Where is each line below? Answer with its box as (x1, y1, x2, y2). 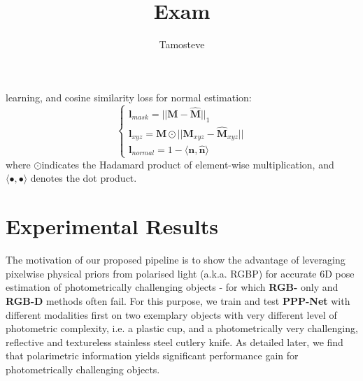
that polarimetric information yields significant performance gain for (6, 348, 299, 363)
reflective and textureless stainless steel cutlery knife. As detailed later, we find (6, 334, 343, 349)
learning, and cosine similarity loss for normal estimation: (6, 89, 252, 104)
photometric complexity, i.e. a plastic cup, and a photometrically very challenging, (6, 321, 358, 336)
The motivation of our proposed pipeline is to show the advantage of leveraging (6, 252, 346, 267)
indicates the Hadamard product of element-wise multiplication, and (41, 157, 334, 171)
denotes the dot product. (30, 171, 137, 185)
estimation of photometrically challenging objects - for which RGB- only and (6, 280, 339, 294)
